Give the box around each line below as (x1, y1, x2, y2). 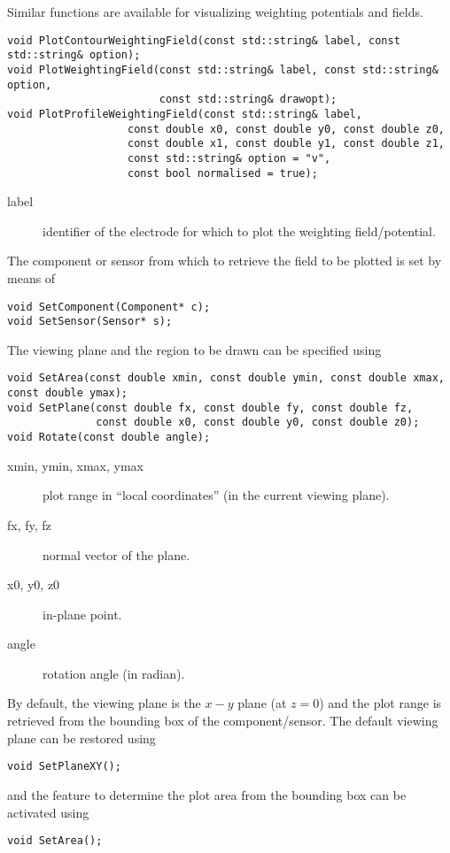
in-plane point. (43, 604, 122, 623)
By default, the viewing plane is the (7, 694, 201, 712)
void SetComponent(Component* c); (7, 300, 211, 313)
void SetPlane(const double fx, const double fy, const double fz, (7, 401, 414, 414)
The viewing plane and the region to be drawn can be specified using (7, 340, 382, 358)
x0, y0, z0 (7, 575, 60, 594)
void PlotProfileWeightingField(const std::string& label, (7, 107, 362, 120)
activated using (7, 803, 89, 821)
